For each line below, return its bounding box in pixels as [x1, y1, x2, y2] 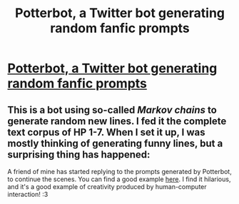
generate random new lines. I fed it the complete [7, 115, 227, 127]
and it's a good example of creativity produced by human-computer [7, 183, 207, 190]
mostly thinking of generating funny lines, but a [7, 137, 223, 149]
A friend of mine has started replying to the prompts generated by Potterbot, [7, 168, 232, 175]
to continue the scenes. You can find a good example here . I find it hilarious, [7, 175, 231, 183]
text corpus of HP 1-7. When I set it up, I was [7, 126, 205, 138]
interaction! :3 [7, 190, 49, 198]
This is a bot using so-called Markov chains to [7, 103, 218, 116]
